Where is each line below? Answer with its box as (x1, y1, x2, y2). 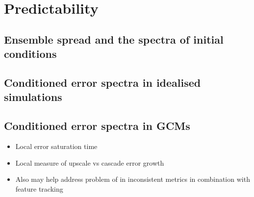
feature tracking (15, 183, 63, 194)
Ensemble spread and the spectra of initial (4, 31, 224, 47)
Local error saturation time (15, 141, 98, 151)
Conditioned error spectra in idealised (4, 74, 201, 90)
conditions (4, 46, 57, 61)
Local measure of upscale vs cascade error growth (15, 157, 164, 168)
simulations (4, 89, 62, 104)
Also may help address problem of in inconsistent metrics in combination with (15, 174, 250, 184)
